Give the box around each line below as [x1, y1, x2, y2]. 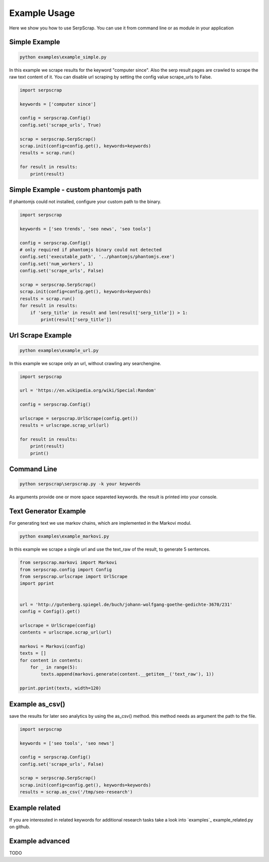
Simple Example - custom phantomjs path [9, 186, 142, 194]
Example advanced [9, 837, 70, 845]
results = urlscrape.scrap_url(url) [19, 423, 110, 429]
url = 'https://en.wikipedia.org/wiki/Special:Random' [19, 388, 156, 394]
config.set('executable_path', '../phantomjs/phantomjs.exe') [19, 254, 175, 259]
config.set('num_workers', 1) [19, 261, 94, 266]
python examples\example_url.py [19, 347, 99, 353]
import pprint [19, 581, 54, 586]
